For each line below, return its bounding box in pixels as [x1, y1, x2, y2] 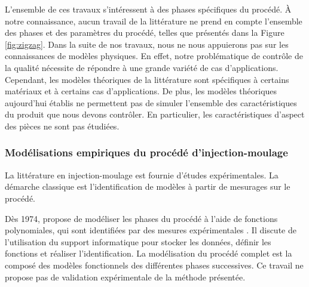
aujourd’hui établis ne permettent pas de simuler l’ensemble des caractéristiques [5, 96, 297, 109]
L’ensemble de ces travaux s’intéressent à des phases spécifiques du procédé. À [5, 3, 292, 15]
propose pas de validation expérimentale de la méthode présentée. [5, 270, 246, 283]
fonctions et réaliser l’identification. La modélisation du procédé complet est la [5, 247, 292, 260]
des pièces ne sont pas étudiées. [5, 119, 120, 132]
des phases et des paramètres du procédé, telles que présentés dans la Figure [5, 26, 284, 39]
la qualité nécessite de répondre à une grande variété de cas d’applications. [5, 61, 279, 73]
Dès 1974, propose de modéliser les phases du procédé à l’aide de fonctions [5, 212, 278, 224]
